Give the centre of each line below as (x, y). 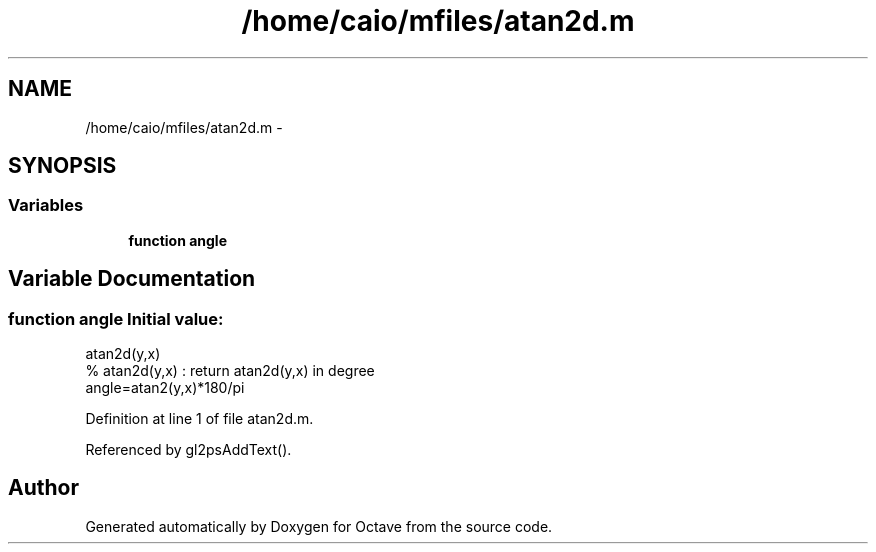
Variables (46, 205)
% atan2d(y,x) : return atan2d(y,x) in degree (230, 371)
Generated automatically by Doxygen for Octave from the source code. (319, 526)
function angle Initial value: (116, 318)
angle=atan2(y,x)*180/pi (165, 388)
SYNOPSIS (62, 166)
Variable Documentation (132, 279)
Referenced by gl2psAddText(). (188, 450)
